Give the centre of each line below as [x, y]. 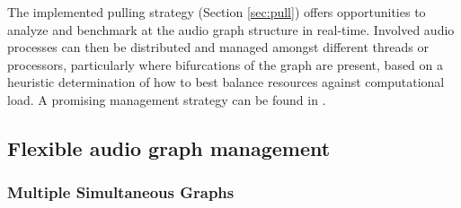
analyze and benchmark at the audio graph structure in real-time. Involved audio [231, 29]
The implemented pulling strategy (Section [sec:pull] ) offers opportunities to [217, 12]
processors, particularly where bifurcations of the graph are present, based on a [225, 64]
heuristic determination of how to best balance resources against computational [226, 82]
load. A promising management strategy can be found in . [167, 99]
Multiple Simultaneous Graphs [121, 192]
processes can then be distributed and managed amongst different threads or [218, 47]
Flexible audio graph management [169, 147]
